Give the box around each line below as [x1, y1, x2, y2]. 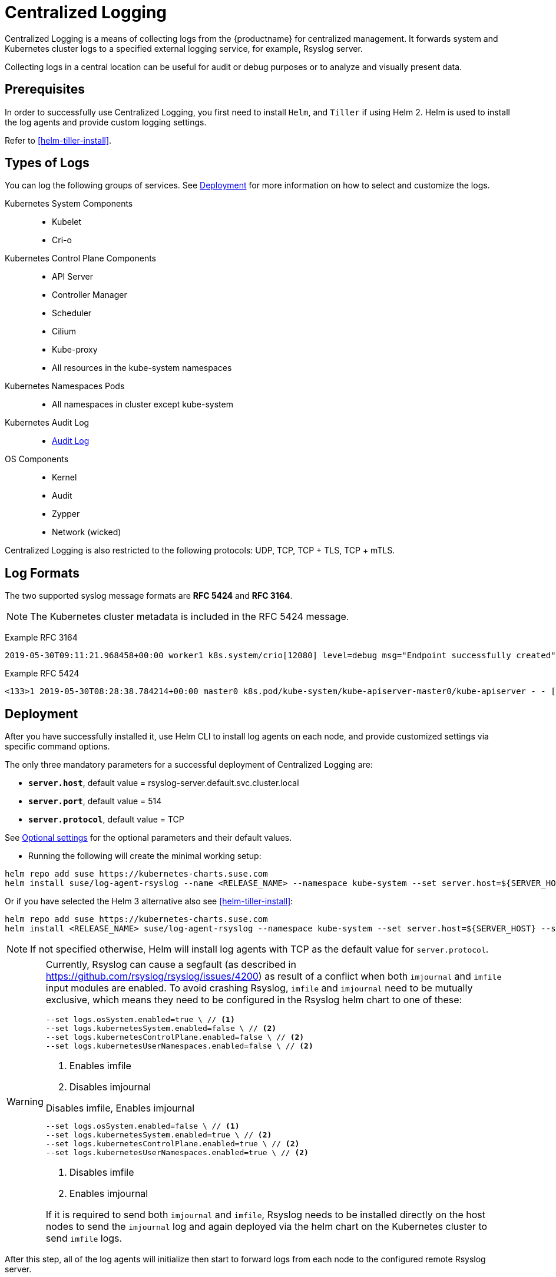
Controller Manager [52, 290, 127, 300]
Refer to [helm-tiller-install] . [5, 135, 112, 145]
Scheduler [52, 308, 92, 319]
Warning [6, 1095, 44, 1107]
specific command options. [5, 741, 110, 752]
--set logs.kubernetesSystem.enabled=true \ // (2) [45, 1130, 272, 1140]
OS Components [5, 454, 69, 465]
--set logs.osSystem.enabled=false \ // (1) [45, 1122, 240, 1131]
